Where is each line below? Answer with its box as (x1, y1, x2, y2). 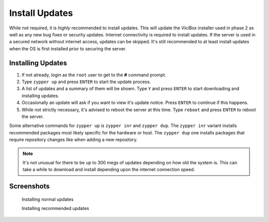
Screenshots (9, 182, 50, 191)
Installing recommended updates (21, 206, 89, 212)
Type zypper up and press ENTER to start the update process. (21, 79, 151, 85)
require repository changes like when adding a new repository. (9, 137, 138, 143)
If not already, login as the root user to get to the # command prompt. (21, 72, 166, 78)
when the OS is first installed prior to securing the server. (9, 45, 127, 52)
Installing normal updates (21, 196, 74, 202)
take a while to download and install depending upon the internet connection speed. (22, 167, 195, 173)
